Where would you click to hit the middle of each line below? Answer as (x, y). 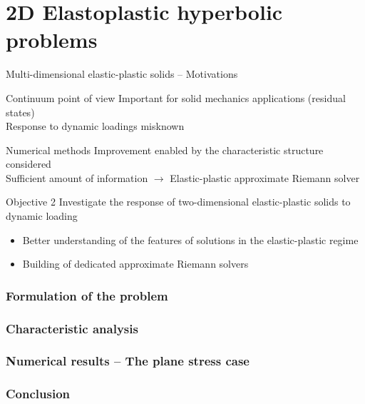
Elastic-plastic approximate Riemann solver (265, 177)
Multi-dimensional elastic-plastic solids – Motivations (122, 74)
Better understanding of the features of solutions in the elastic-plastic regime (190, 239)
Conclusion (38, 394)
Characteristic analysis (72, 328)
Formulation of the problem (87, 295)
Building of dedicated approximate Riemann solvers (135, 264)
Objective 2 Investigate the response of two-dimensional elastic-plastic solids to (178, 202)
